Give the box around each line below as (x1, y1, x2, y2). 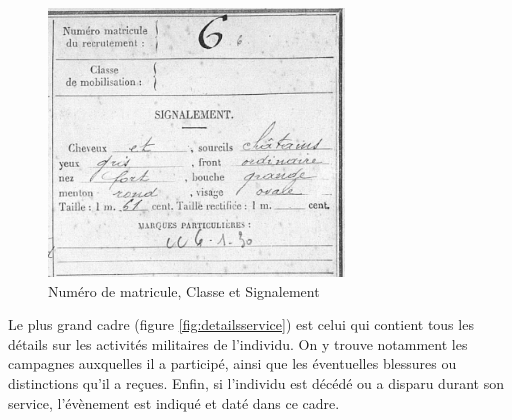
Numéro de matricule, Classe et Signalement (48, 280, 320, 301)
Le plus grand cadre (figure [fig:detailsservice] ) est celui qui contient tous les (8, 314, 474, 335)
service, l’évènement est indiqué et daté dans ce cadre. (8, 392, 340, 413)
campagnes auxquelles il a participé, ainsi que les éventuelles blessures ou (8, 353, 457, 374)
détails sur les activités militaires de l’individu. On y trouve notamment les (8, 333, 468, 354)
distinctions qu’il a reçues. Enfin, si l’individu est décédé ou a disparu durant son (8, 373, 504, 394)
